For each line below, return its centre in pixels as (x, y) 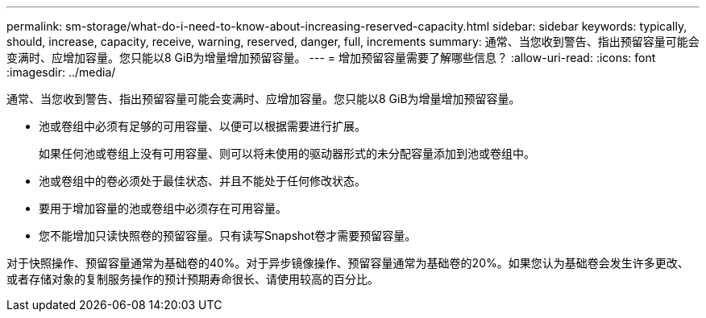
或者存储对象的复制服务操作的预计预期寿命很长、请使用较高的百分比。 (193, 279)
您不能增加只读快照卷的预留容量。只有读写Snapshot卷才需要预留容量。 (228, 235)
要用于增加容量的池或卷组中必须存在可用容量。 (163, 208)
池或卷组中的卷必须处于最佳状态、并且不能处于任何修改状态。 (202, 181)
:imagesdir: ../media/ (61, 72)
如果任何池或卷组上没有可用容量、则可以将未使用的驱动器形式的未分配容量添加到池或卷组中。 (287, 153)
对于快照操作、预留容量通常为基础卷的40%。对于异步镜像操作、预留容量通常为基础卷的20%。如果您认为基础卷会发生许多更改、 (348, 263)
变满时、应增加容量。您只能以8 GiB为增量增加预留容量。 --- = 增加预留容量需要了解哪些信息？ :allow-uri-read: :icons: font (331, 58)
